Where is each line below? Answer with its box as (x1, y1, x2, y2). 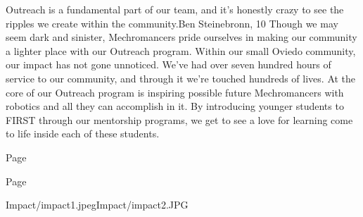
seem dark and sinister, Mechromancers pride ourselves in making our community (6, 30, 357, 44)
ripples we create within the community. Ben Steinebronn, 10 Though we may (6, 15, 338, 30)
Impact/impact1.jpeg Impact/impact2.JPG (6, 197, 189, 212)
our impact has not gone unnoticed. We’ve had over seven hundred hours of (6, 57, 331, 72)
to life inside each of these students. (6, 126, 160, 141)
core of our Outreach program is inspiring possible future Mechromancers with (6, 85, 344, 99)
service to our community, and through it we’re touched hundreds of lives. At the (6, 70, 356, 85)
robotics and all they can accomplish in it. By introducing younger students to (6, 99, 344, 113)
